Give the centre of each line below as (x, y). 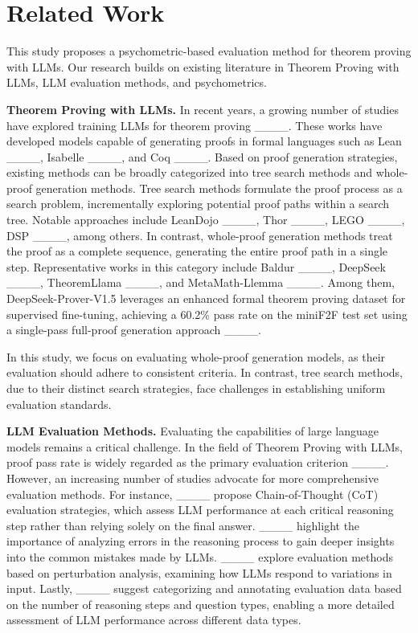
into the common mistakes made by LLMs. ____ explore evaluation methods (200, 556)
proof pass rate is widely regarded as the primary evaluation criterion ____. (198, 462)
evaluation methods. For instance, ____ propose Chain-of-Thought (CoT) (193, 494)
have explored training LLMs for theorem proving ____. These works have (195, 125)
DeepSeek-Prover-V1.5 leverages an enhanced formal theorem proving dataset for (206, 298)
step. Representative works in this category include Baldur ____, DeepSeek (196, 266)
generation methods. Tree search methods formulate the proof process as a (219, 188)
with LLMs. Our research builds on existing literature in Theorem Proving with (203, 66)
